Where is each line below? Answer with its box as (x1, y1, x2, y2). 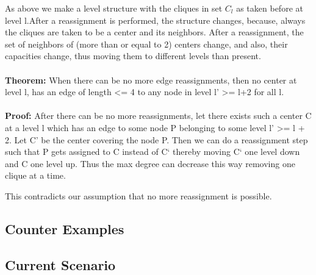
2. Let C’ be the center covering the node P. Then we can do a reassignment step (5, 133, 308, 146)
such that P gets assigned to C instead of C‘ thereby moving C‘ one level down (5, 145, 300, 158)
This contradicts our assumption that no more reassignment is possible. (5, 189, 272, 202)
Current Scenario (5, 255, 116, 274)
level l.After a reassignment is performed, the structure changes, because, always (5, 13, 306, 26)
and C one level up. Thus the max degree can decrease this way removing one (5, 157, 295, 170)
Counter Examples (5, 219, 124, 238)
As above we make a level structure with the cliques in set (5, 2, 223, 14)
